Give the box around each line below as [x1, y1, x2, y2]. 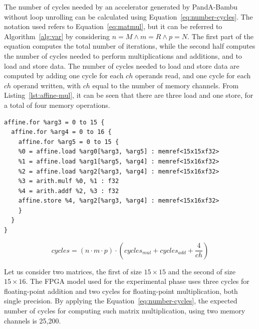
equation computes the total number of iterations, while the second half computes [4, 41, 255, 51]
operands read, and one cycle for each [135, 70, 251, 81]
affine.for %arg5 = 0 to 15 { [18, 138, 119, 145]
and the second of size [168, 266, 235, 276]
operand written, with [13, 80, 81, 90]
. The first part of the [187, 31, 254, 41]
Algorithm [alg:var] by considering [4, 31, 110, 41]
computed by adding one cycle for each [4, 70, 124, 81]
